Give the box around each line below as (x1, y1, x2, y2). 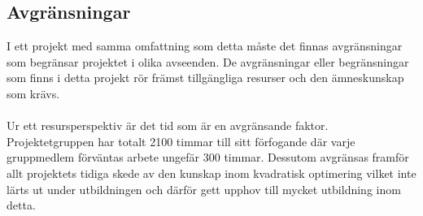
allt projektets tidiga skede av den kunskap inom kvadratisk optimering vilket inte (7, 164, 416, 181)
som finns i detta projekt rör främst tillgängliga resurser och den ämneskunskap (7, 69, 404, 86)
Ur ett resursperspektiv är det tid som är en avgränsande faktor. (7, 117, 329, 134)
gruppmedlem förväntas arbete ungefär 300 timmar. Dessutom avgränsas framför (7, 149, 409, 166)
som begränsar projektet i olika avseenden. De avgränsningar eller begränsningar (7, 53, 409, 70)
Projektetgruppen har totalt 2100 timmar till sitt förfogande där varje (7, 132, 355, 149)
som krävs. (7, 84, 60, 102)
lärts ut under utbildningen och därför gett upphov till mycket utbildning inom (7, 180, 401, 197)
